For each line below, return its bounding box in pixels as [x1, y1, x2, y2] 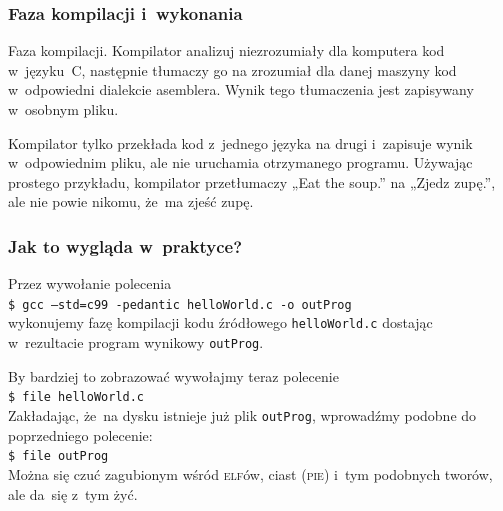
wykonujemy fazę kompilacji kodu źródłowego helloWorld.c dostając [8, 312, 433, 333]
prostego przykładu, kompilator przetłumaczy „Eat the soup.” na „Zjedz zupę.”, [8, 171, 496, 192]
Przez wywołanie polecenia [8, 273, 172, 294]
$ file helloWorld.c [8, 390, 145, 405]
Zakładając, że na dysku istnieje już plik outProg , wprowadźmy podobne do [8, 405, 477, 425]
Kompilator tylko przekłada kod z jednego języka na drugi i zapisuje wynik [8, 132, 473, 153]
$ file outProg [8, 449, 109, 464]
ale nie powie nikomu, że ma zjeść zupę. [8, 191, 254, 212]
